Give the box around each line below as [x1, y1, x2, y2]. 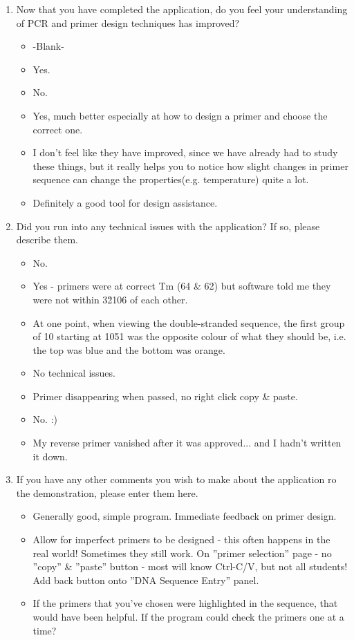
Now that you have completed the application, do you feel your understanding [16, 2, 348, 16]
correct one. [32, 122, 83, 136]
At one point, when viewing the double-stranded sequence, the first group [32, 315, 345, 330]
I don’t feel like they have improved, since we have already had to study [32, 145, 338, 160]
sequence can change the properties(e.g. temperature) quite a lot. [32, 172, 309, 187]
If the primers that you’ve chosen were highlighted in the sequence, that [32, 596, 338, 610]
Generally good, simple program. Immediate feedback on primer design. [32, 509, 337, 523]
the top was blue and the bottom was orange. [32, 342, 225, 357]
